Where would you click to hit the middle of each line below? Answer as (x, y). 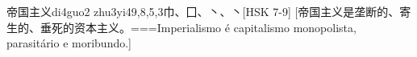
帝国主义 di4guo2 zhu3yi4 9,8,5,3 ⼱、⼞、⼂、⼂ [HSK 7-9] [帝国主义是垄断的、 (203, 11)
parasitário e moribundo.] (69, 43)
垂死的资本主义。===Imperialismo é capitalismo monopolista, (198, 27)
